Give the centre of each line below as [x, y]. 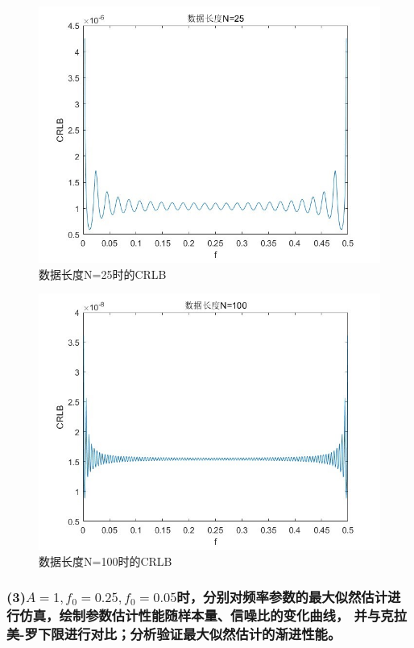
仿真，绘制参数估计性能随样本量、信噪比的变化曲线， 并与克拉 [213, 615]
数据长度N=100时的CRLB [106, 561]
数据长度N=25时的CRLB [103, 274]
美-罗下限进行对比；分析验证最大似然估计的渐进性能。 [174, 634]
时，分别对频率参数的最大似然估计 [282, 597]
